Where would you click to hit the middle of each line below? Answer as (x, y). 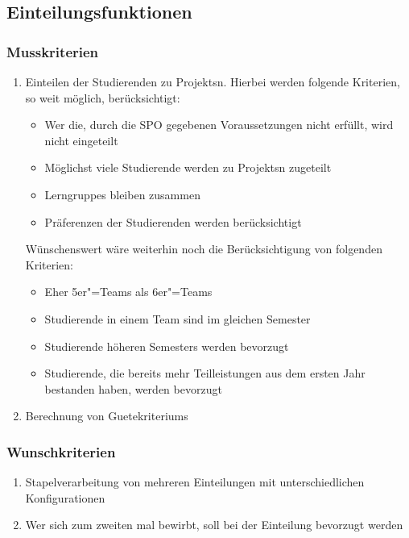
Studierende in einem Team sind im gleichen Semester (178, 318)
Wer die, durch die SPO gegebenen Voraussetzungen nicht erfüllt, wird (219, 125)
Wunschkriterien (61, 451)
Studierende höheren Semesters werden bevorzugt (167, 346)
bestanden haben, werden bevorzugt (133, 388)
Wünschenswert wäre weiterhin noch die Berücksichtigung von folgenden (204, 249)
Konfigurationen (65, 497)
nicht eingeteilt (81, 140)
